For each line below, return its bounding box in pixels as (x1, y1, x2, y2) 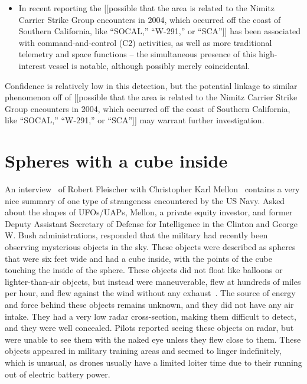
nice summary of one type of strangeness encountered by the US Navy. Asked (5, 194, 285, 206)
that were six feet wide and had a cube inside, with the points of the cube (5, 252, 272, 264)
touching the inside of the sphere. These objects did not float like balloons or (5, 264, 283, 276)
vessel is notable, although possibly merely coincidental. (48, 59, 250, 71)
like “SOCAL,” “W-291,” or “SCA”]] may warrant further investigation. (5, 114, 264, 126)
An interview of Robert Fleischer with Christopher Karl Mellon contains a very (5, 183, 300, 195)
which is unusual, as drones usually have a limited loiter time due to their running (5, 356, 302, 368)
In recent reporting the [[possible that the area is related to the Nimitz (18, 2, 275, 14)
